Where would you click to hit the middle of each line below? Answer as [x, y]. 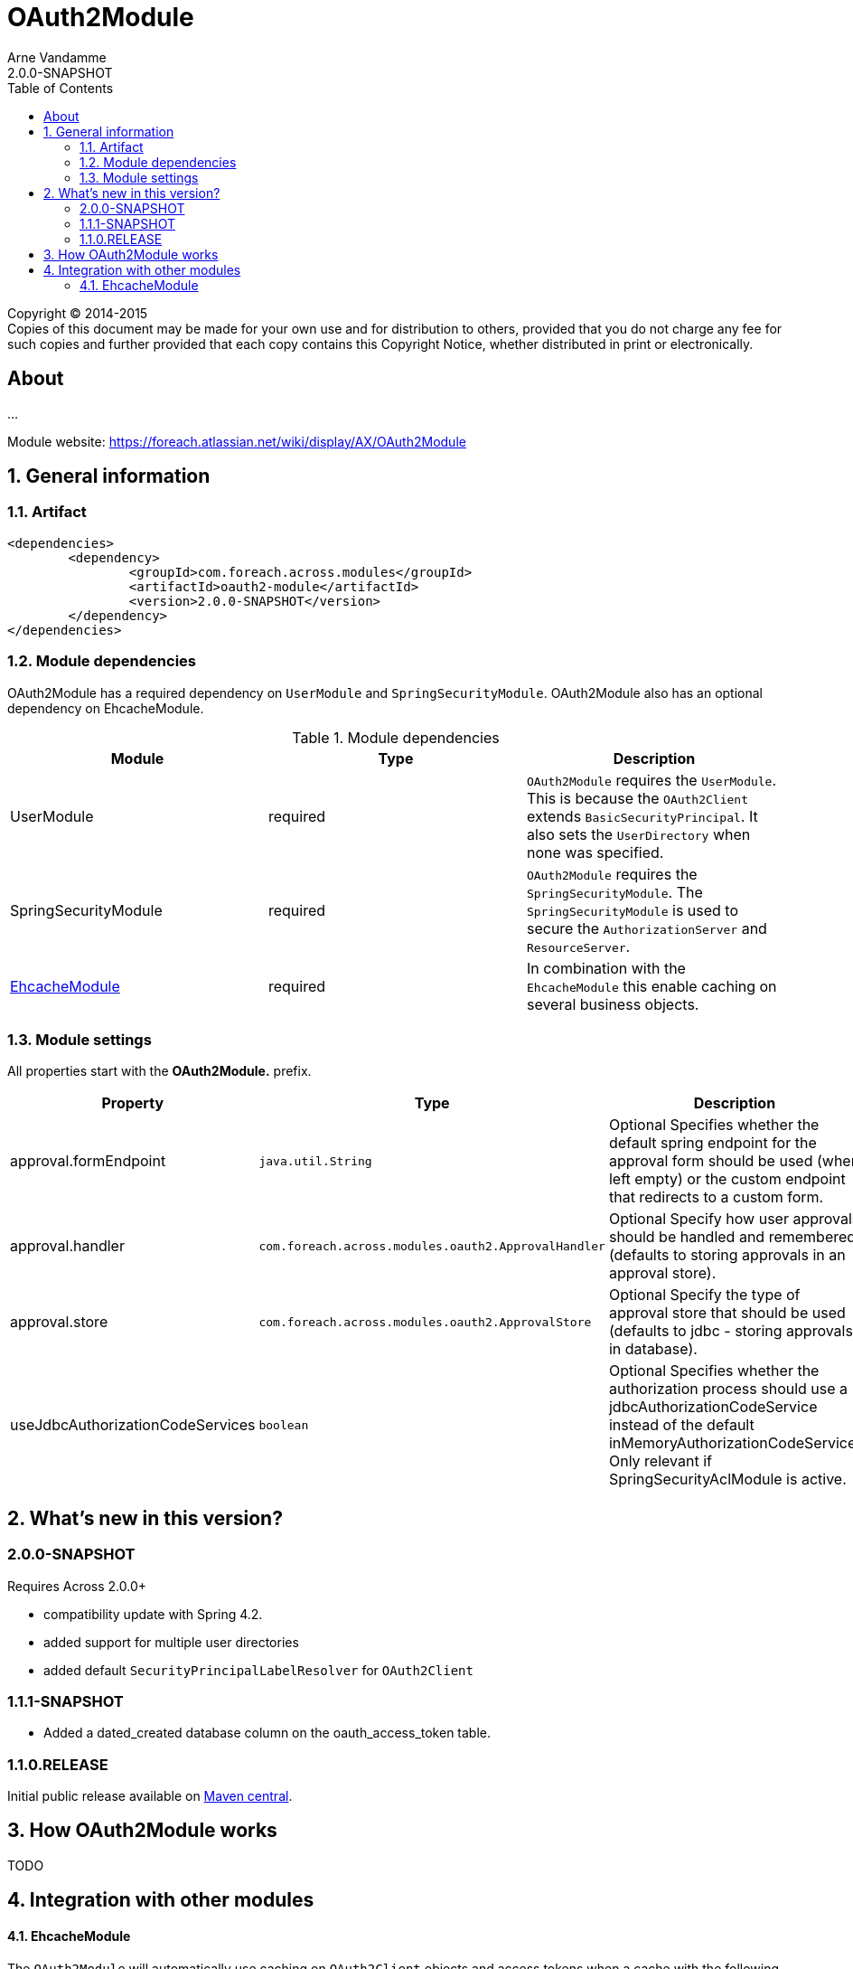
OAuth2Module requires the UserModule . [651, 780]
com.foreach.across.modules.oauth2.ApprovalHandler [432, 1246]
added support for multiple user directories [171, 1642]
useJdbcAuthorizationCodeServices [133, 1425]
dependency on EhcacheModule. [106, 708]
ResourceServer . [578, 946]
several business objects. [613, 1004]
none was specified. [595, 852]
